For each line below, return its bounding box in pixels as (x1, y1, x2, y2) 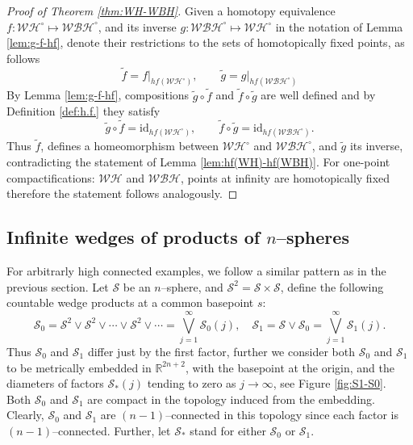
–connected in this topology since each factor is (165, 406, 399, 423)
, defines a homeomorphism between (40, 137, 219, 154)
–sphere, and (161, 278, 223, 295)
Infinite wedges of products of (6, 225, 261, 250)
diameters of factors (6, 375, 104, 392)
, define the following (280, 278, 384, 295)
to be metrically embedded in (6, 359, 152, 376)
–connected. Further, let (52, 422, 171, 439)
